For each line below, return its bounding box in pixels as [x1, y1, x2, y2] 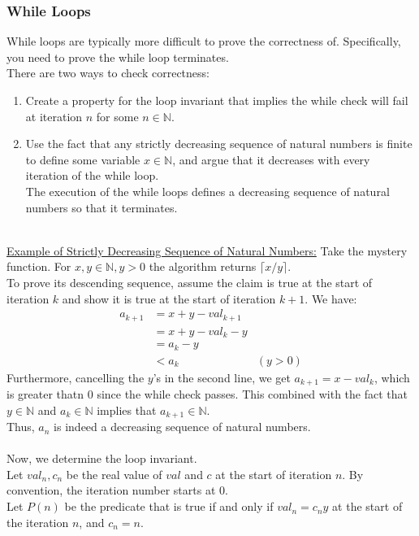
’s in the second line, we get [153, 368, 291, 386]
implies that [97, 401, 157, 418]
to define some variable [25, 150, 140, 168]
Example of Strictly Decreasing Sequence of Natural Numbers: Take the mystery [6, 242, 408, 259]
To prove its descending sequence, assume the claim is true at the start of [6, 273, 373, 290]
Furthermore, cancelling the [6, 368, 145, 386]
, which [374, 368, 410, 386]
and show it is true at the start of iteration [62, 290, 276, 307]
